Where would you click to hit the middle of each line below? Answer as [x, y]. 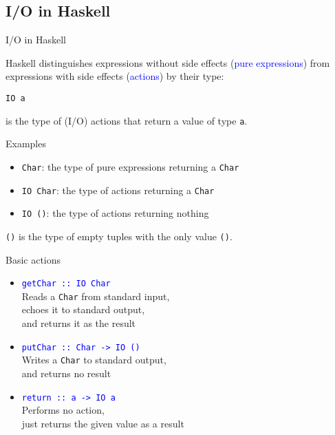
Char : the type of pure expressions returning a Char [130, 166]
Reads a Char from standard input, [96, 296]
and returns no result [66, 373]
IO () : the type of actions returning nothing [115, 213]
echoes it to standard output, [83, 309]
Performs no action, [63, 410]
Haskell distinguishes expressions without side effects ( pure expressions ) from [168, 62]
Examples [26, 144]
